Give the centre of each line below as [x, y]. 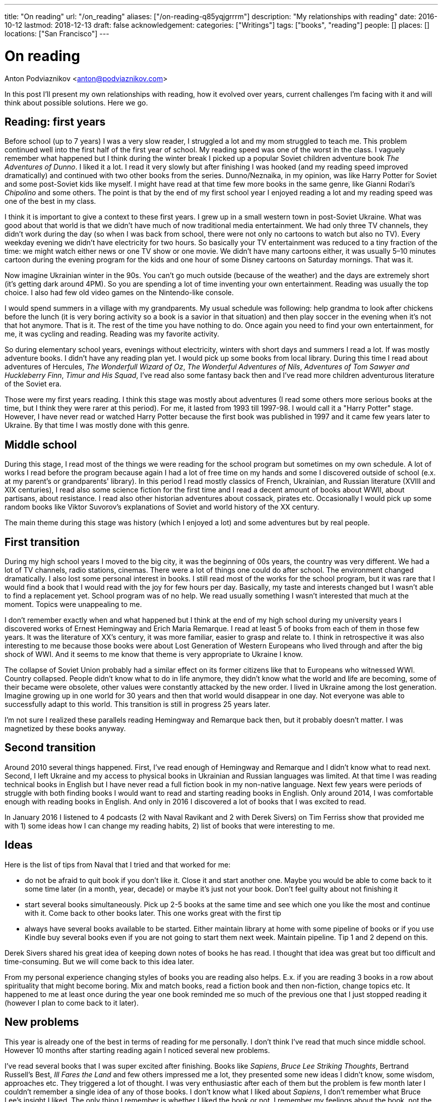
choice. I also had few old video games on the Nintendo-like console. [119, 293]
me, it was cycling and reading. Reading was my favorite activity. [112, 334]
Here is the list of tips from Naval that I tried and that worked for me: [118, 864]
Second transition [50, 748]
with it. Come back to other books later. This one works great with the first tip [153, 913]
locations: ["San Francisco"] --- [57, 34]
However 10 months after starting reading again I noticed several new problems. [137, 1050]
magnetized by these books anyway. [65, 729]
